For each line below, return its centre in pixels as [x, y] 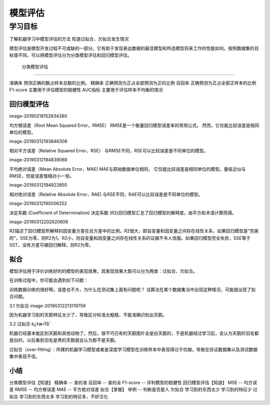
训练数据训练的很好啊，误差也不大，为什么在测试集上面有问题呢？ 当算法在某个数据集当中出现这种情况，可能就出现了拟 [132, 289]
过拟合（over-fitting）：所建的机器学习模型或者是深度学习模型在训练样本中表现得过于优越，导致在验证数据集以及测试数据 [133, 349]
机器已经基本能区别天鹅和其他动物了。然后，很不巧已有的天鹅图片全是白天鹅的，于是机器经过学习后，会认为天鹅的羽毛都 [134, 333]
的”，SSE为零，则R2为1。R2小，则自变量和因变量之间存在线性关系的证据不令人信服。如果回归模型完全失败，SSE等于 [130, 238]
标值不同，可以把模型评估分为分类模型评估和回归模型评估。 [70, 55]
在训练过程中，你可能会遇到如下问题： [49, 280]
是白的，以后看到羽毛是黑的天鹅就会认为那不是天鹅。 [64, 340]
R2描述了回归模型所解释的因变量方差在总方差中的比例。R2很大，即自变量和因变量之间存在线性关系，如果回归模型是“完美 [134, 231]
